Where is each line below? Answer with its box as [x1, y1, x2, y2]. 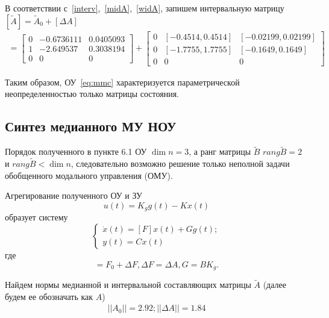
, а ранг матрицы [189, 145, 251, 158]
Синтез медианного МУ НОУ [5, 117, 177, 136]
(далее [263, 278, 286, 291]
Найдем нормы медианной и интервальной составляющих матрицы [5, 278, 251, 291]
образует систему [5, 211, 68, 223]
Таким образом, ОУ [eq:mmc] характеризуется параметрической [5, 75, 240, 88]
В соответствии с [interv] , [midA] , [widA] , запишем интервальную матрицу [5, 2, 284, 14]
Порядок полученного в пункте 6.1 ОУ [5, 145, 147, 158]
